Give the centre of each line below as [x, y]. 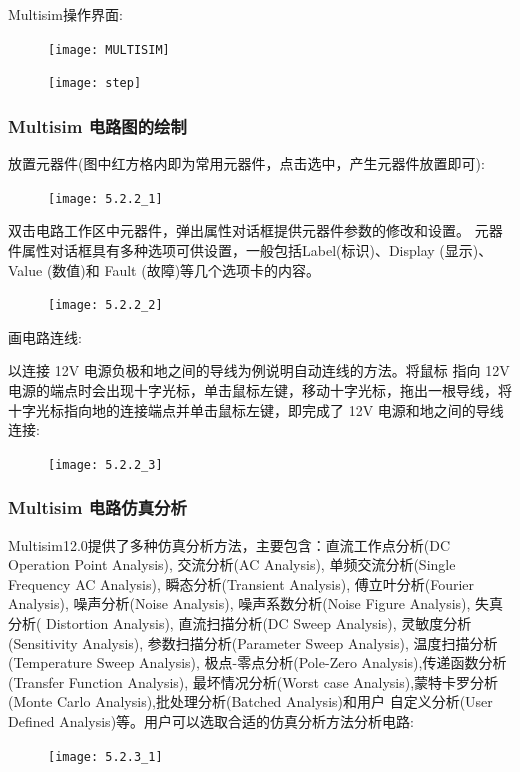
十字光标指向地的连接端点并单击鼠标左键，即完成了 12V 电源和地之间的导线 [256, 409]
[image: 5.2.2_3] [105, 464]
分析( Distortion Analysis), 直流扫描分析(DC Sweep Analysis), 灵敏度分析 [240, 623]
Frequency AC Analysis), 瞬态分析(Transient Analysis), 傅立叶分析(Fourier [241, 583]
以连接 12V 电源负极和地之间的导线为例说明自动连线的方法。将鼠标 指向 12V [259, 370]
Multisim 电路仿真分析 [97, 507]
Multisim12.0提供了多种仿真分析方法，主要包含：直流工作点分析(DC [229, 544]
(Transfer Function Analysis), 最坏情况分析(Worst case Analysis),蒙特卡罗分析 [253, 681]
